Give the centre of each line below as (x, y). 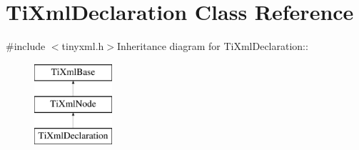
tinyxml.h (83, 46)
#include (26, 46)
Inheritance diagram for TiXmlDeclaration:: (212, 46)
